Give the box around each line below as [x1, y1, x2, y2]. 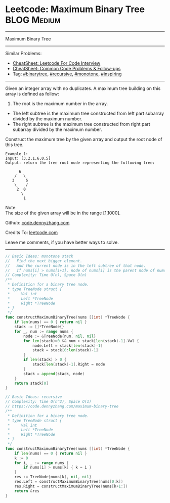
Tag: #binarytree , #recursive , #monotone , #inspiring [12, 71, 122, 77]
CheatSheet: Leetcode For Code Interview [12, 60, 101, 66]
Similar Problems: [5, 50, 42, 56]
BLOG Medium [5, 14, 61, 26]
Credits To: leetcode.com [5, 229, 58, 236]
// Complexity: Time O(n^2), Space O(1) [5, 399, 92, 404]
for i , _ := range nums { [14, 460, 69, 466]
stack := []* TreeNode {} [14, 325, 65, 330]
